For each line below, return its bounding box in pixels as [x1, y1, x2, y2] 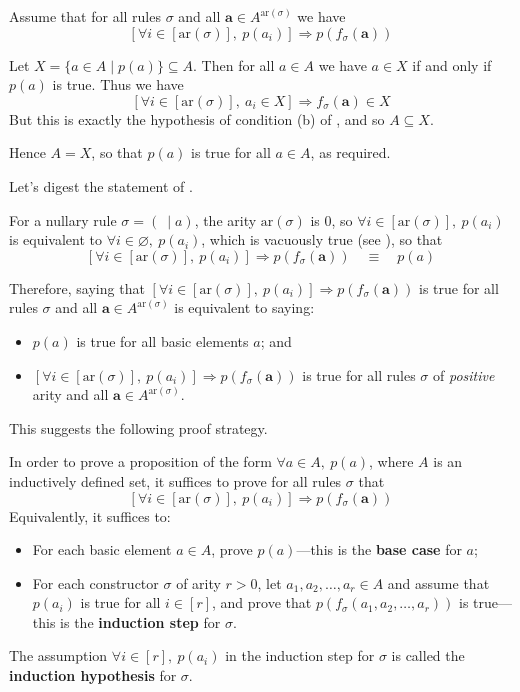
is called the [391, 645, 465, 666]
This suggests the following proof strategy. [9, 417, 268, 438]
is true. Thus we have [52, 74, 184, 95]
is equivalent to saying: [174, 297, 315, 318]
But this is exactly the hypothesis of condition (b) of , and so [9, 108, 385, 129]
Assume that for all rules [9, 6, 161, 26]
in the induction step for [225, 645, 375, 666]
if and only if [412, 54, 492, 75]
